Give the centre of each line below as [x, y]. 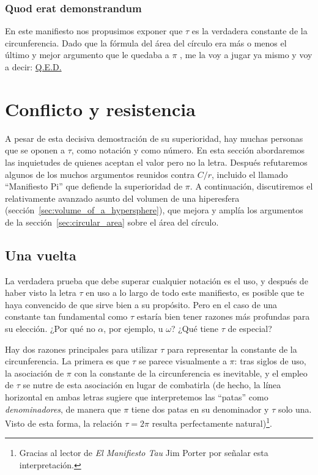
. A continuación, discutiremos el [251, 186]
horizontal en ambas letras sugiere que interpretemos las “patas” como [137, 397]
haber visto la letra [41, 293]
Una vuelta [41, 255]
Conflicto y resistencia [100, 109]
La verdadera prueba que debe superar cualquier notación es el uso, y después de [157, 280]
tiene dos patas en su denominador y [200, 409]
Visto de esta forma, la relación [64, 423]
